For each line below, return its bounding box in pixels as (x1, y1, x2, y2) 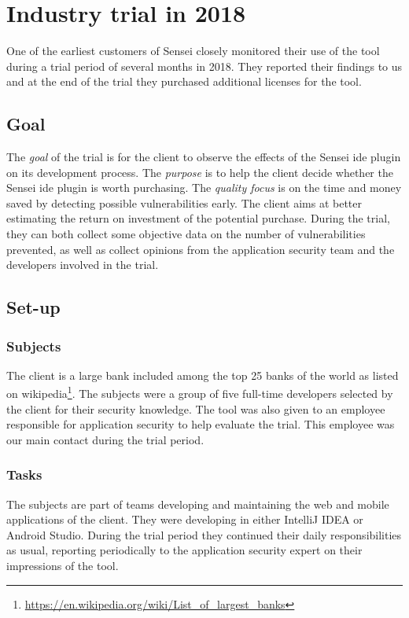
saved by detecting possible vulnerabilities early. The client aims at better (6, 194, 362, 211)
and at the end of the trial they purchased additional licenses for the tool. (6, 73, 362, 90)
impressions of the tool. (6, 557, 119, 574)
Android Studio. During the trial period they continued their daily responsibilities (6, 526, 402, 543)
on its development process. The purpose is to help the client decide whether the (6, 164, 393, 180)
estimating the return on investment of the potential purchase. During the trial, (6, 210, 390, 226)
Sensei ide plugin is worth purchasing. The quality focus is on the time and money (6, 179, 402, 196)
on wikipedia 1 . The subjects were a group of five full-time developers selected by (6, 383, 393, 402)
